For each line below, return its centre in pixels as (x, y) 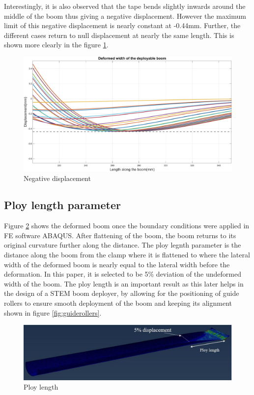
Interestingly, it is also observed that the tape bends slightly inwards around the (125, 6)
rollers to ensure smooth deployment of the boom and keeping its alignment (118, 303)
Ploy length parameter (62, 205)
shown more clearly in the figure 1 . (56, 45)
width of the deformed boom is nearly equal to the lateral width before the (117, 264)
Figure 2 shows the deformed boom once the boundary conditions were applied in (127, 226)
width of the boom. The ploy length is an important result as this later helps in (124, 283)
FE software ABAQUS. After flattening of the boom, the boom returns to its (120, 235)
